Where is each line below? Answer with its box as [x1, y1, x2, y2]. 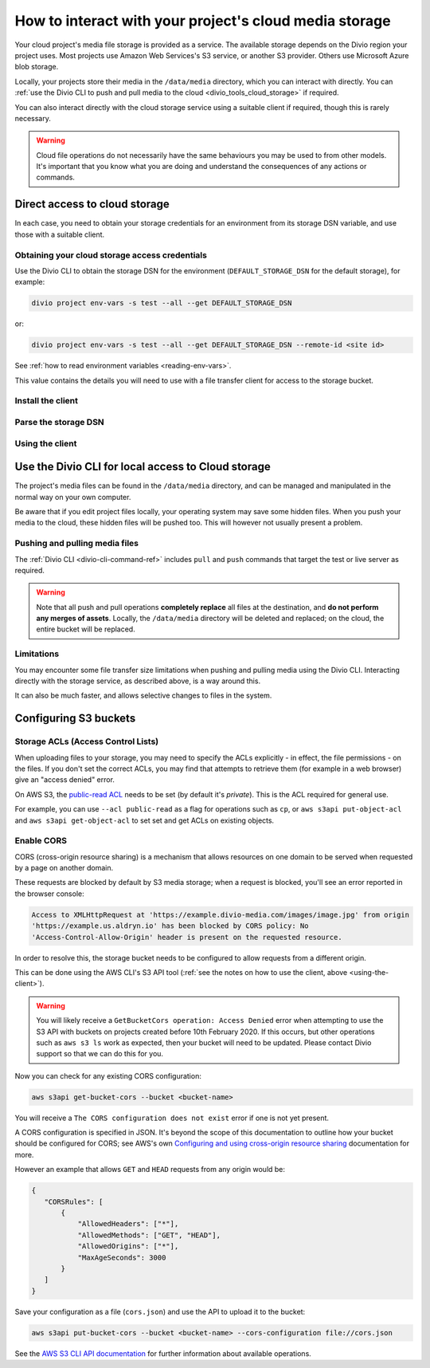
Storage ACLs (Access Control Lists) [14, 736, 159, 747]
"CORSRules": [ [44, 1197, 104, 1206]
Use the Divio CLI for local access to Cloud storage [14, 460, 271, 474]
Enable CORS [14, 835, 68, 847]
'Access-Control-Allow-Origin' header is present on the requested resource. [31, 933, 342, 941]
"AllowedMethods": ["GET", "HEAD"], [77, 1230, 221, 1240]
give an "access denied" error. [14, 775, 115, 784]
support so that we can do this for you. [36, 1049, 163, 1059]
